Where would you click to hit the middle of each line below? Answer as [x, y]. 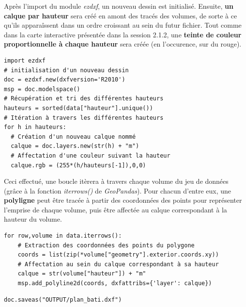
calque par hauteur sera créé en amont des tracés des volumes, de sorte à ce [121, 15]
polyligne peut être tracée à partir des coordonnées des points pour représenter [123, 200]
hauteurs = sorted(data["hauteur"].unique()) [78, 108]
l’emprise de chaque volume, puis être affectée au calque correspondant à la [115, 209]
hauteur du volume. [33, 219]
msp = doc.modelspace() [42, 89]
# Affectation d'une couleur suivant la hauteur [91, 155]
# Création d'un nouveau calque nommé [73, 137]
